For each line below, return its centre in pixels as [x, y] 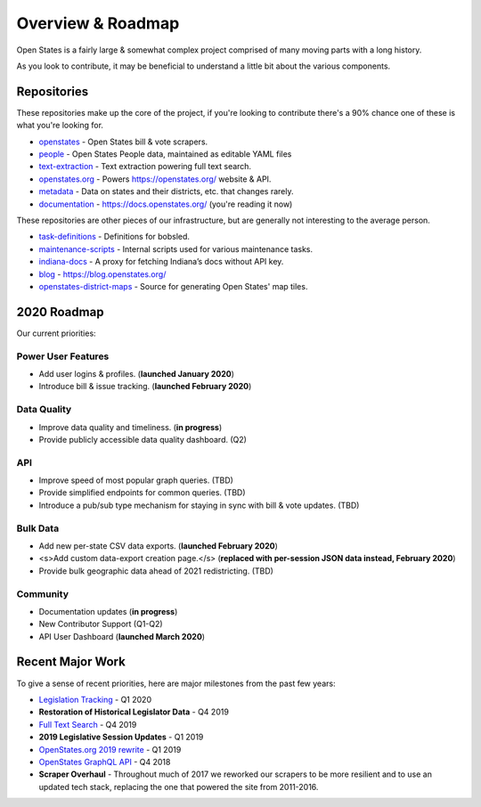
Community [42, 594]
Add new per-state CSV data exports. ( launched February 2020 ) [158, 546]
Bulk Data [38, 528]
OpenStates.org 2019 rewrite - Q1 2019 [110, 749]
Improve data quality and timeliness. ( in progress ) [130, 427]
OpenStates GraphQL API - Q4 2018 [105, 762]
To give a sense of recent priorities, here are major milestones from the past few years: [176, 683]
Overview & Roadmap [98, 23]
